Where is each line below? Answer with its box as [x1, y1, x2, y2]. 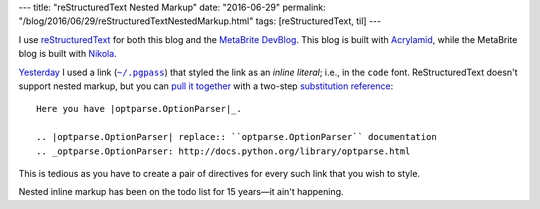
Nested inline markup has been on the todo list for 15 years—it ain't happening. [18, 186, 344, 198]
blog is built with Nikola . [18, 48, 117, 60]
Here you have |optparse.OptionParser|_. [36, 103, 242, 115]
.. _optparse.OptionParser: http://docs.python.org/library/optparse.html [36, 145, 411, 157]
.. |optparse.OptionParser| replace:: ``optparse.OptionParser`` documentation [36, 131, 437, 143]
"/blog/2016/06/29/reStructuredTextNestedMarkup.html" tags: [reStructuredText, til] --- [18, 15, 382, 27]
